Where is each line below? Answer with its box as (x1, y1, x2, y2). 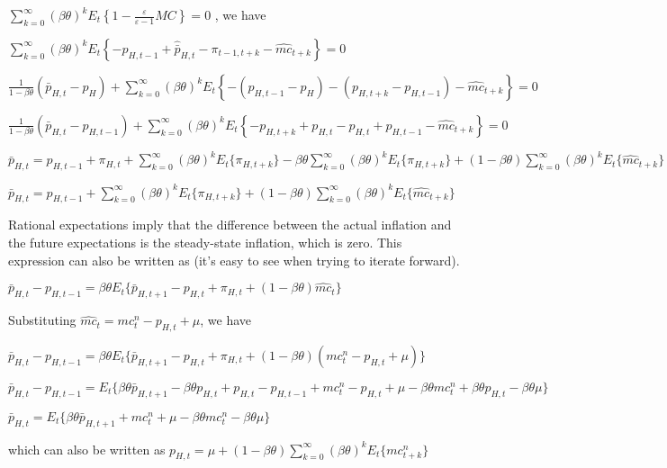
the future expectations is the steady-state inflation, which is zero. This (8, 232, 402, 251)
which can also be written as (8, 439, 166, 458)
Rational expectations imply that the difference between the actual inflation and (8, 215, 452, 234)
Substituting (8, 310, 77, 329)
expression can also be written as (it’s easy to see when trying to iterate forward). (8, 250, 460, 269)
